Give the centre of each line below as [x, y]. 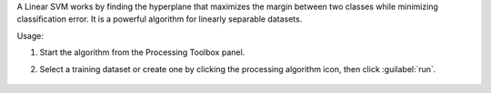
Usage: [30, 35]
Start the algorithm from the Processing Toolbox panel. [142, 52]
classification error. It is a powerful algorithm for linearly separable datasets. [160, 19]
